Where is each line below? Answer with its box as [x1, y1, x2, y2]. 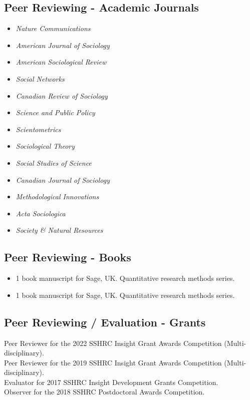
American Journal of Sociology [16, 40, 110, 50]
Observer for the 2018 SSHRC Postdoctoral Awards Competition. [4, 386, 205, 397]
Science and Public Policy [16, 107, 95, 118]
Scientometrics [16, 124, 61, 134]
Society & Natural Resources [16, 225, 103, 235]
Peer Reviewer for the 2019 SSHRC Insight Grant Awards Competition [4, 357, 222, 367]
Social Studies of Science [16, 157, 92, 168]
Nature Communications [16, 23, 91, 34]
